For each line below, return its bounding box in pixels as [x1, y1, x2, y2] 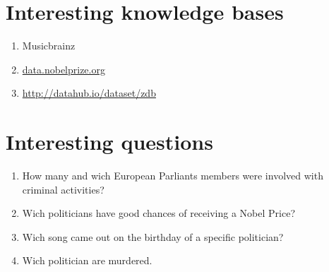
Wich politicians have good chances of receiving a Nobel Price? [22, 206, 295, 220]
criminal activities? [22, 182, 104, 196]
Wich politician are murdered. [22, 253, 152, 268]
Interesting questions [6, 127, 213, 156]
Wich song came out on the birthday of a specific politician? [22, 229, 284, 244]
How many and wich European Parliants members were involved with [22, 168, 323, 183]
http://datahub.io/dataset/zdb [22, 85, 156, 100]
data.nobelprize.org [22, 61, 105, 76]
